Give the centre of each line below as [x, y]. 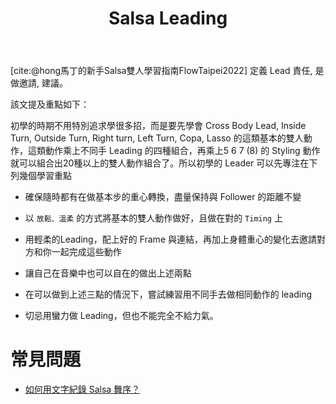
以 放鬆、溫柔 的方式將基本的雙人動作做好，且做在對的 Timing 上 [153, 218]
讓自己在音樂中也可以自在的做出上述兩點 [108, 273]
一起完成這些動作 [86, 252]
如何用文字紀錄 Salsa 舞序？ [82, 389]
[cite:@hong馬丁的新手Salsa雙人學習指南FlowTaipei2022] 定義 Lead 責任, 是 [167, 71]
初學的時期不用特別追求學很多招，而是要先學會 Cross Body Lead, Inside [158, 126]
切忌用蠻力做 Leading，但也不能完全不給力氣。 [121, 316]
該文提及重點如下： [50, 104]
